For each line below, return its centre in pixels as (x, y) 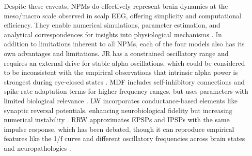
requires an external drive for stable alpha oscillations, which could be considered (125, 63)
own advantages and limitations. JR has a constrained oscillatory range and (116, 53)
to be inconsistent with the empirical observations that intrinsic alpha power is (121, 72)
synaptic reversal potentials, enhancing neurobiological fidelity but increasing (118, 110)
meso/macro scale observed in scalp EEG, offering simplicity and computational (123, 15)
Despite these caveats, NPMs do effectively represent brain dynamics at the (116, 6)
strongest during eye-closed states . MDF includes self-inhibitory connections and (124, 81)
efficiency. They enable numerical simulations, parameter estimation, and (112, 25)
